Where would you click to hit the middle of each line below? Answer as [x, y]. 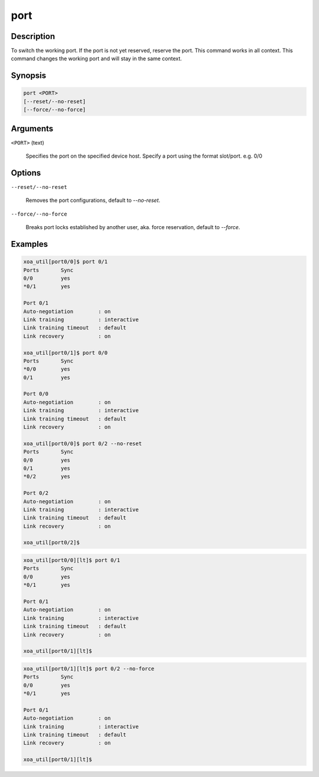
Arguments [32, 128]
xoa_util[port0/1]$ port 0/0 [66, 352]
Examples [30, 244]
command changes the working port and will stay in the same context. [97, 58]
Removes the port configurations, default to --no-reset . [93, 200]
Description [33, 36]
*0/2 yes [47, 476]
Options [26, 173]
